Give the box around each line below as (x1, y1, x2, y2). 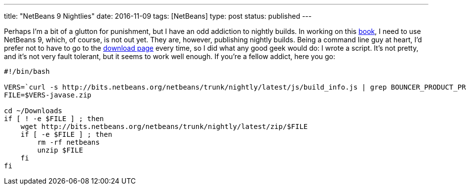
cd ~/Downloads (4, 107, 63, 115)
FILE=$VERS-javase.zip (4, 91, 92, 99)
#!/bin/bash (4, 67, 50, 75)
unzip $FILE (37, 146, 83, 154)
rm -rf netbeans (37, 138, 100, 146)
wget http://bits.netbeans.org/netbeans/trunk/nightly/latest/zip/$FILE (20, 123, 308, 130)
